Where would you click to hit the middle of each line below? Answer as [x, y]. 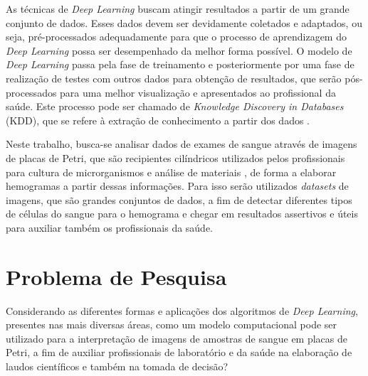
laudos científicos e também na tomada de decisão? [117, 366]
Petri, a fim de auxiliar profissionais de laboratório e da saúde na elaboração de [179, 352]
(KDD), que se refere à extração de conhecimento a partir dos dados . [158, 120]
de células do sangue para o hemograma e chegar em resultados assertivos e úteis [182, 214]
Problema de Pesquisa [116, 276]
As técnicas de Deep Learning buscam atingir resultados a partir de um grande [178, 9]
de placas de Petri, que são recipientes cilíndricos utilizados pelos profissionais [175, 157]
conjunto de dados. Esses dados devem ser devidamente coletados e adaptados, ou [184, 22]
